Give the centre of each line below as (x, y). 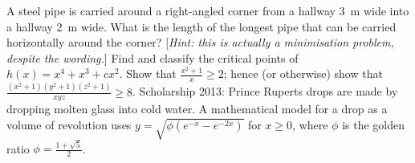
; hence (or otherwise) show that (303, 73)
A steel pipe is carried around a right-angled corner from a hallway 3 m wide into (208, 10)
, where (310, 124)
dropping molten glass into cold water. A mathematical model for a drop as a (197, 109)
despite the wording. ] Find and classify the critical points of (153, 57)
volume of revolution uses (69, 124)
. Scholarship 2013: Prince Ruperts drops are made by (265, 91)
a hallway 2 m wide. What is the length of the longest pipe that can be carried (201, 26)
